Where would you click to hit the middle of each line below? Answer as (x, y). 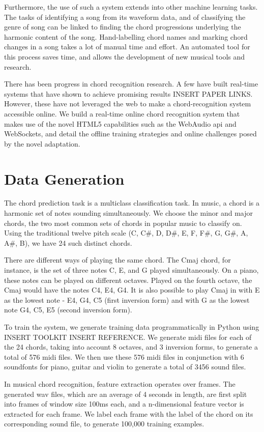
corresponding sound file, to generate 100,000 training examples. (104, 424)
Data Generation (64, 178)
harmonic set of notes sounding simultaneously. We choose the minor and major (129, 213)
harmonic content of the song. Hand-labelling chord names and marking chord (126, 36)
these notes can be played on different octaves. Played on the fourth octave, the (128, 280)
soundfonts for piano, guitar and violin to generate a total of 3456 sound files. (125, 367)
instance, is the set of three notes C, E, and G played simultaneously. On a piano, (131, 270)
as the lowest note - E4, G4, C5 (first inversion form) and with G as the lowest (127, 299)
